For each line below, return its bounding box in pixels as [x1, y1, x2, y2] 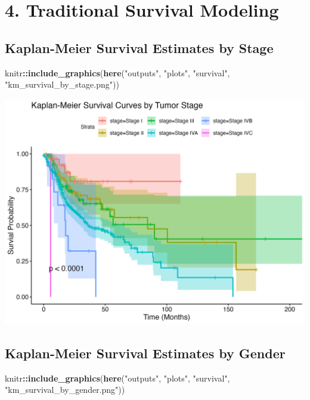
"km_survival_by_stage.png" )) [5, 78, 119, 91]
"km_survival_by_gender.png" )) [5, 383, 125, 396]
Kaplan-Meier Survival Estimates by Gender [5, 343, 286, 362]
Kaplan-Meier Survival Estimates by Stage [5, 38, 274, 57]
